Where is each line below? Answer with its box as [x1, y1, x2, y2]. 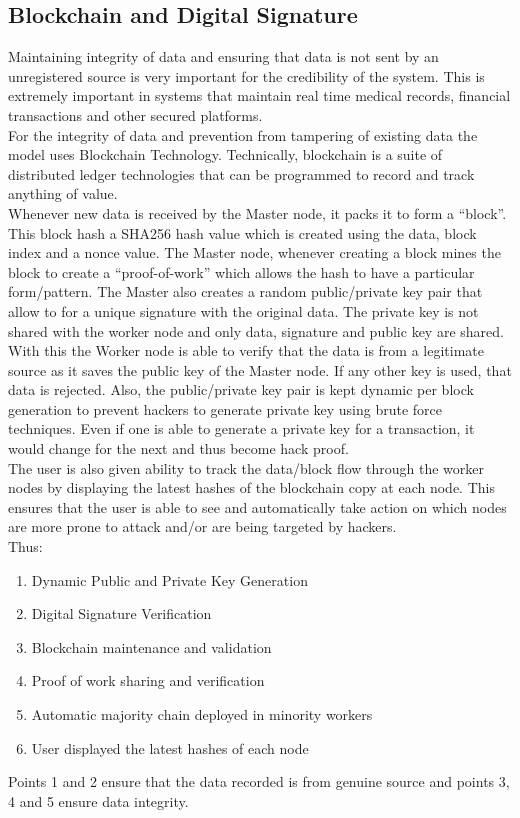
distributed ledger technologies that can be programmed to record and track [8, 163, 475, 184]
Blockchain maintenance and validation [31, 636, 272, 657]
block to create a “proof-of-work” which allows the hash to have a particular [8, 261, 475, 282]
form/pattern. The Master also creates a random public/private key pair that [8, 281, 483, 302]
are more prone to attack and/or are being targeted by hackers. [8, 516, 397, 537]
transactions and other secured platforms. [8, 104, 263, 125]
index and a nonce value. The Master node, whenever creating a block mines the [8, 242, 501, 263]
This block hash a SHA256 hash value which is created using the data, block [8, 222, 477, 243]
